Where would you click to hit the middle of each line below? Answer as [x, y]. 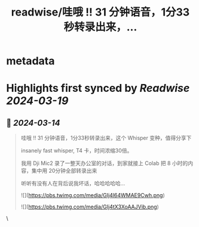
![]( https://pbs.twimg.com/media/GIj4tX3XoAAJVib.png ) [90, 207]
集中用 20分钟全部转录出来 [64, 171]
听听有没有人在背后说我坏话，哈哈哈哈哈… [73, 184]
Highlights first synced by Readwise [98, 88]
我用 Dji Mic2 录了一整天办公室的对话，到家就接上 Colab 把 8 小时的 [104, 163]
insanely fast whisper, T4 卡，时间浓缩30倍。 [76, 151]
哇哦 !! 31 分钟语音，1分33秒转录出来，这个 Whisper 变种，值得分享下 [106, 138]
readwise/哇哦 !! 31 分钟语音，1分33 [100, 12]
